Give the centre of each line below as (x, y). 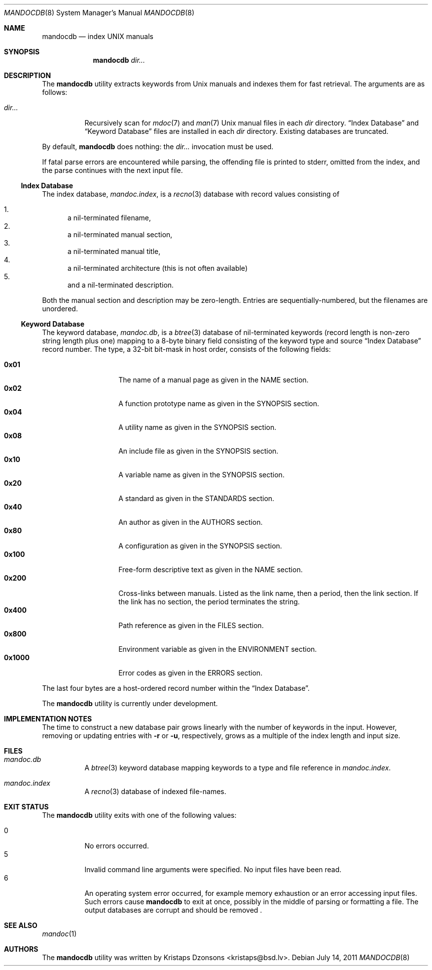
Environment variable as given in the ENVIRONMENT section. (218, 649)
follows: (55, 92)
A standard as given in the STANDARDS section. (197, 498)
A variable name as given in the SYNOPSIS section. (201, 475)
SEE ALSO (21, 925)
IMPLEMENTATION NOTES (48, 719)
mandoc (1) (59, 934)
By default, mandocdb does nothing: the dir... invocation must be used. (158, 147)
